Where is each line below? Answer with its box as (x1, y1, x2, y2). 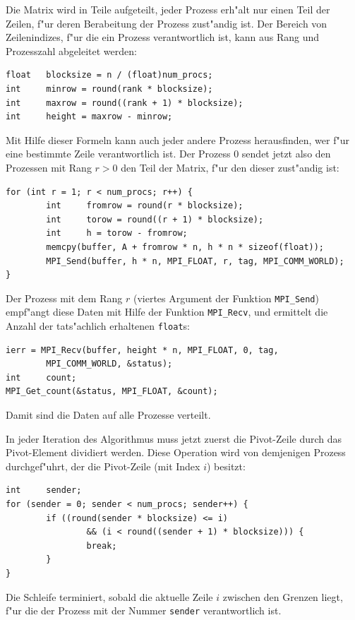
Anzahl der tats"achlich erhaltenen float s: (6, 318, 190, 333)
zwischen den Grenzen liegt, (222, 589, 343, 604)
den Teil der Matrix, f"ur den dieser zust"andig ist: (121, 160, 339, 174)
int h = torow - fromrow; (46, 228, 188, 239)
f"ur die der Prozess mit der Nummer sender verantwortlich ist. (6, 603, 282, 618)
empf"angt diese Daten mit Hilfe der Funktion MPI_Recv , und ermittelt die (6, 304, 328, 319)
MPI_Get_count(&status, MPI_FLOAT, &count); (6, 386, 218, 397)
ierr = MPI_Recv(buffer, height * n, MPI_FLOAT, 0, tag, (6, 345, 279, 355)
